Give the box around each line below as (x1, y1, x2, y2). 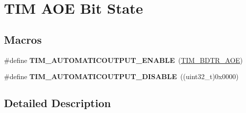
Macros (4, 31, 42, 47)
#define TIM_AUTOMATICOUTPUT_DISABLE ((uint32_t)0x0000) (4, 71, 239, 82)
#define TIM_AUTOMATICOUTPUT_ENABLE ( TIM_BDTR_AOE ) (4, 55, 243, 65)
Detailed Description (4, 95, 111, 111)
